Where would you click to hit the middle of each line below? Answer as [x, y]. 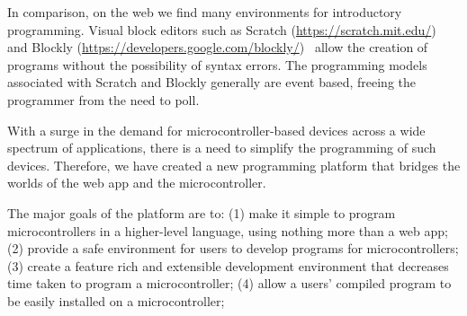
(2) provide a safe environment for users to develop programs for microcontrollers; [233, 248]
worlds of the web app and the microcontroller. [137, 183]
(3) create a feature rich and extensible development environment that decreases [228, 265]
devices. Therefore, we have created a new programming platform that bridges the [234, 165]
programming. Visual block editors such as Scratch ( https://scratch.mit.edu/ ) [222, 29]
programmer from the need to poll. [103, 99]
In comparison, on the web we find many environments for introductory [205, 12]
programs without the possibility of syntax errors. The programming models [217, 64]
